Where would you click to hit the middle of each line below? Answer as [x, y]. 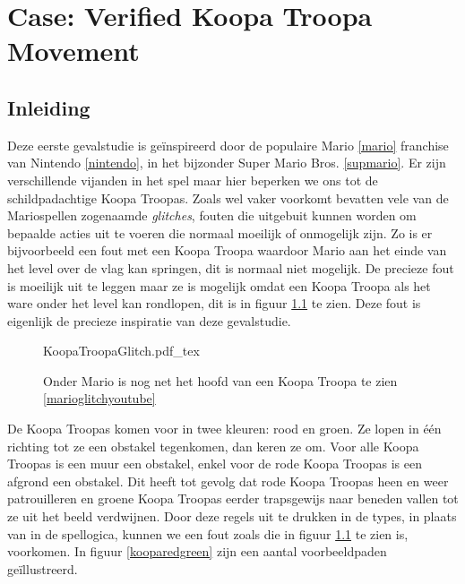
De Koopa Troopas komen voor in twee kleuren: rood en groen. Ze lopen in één [224, 429]
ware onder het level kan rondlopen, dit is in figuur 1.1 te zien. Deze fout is [214, 303]
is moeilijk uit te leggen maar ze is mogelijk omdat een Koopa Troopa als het [219, 285]
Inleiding [49, 107]
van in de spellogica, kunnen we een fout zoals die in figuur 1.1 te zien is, [208, 533]
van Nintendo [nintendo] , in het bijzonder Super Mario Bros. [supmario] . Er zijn [227, 163]
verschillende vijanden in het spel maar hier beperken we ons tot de [193, 180]
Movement [73, 51]
